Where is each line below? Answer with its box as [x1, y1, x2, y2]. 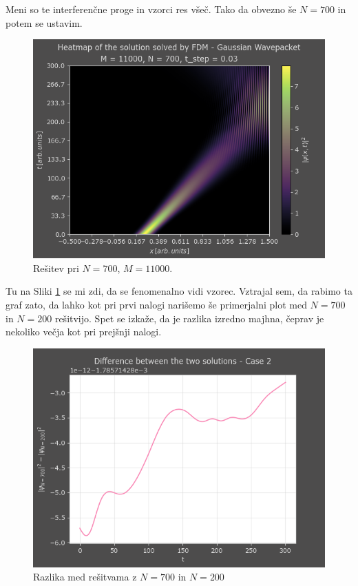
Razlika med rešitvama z [33, 569, 137, 584]
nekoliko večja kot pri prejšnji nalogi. [6, 324, 162, 339]
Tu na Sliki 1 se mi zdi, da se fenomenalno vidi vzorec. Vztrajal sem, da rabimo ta [6, 284, 352, 298]
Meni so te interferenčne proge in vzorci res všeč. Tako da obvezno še [6, 2, 297, 16]
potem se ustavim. [6, 15, 83, 30]
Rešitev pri [33, 260, 79, 275]
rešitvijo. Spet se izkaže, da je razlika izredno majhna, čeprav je [54, 311, 324, 325]
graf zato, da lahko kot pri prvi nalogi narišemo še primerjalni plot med [6, 297, 307, 311]
